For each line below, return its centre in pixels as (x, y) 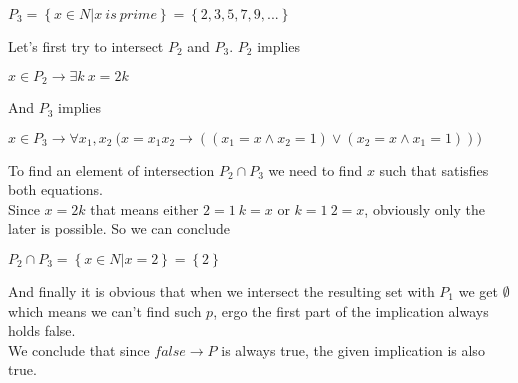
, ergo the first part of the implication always (351, 310)
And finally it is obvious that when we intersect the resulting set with (221, 291)
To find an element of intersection (111, 169)
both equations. (55, 189)
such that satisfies (434, 169)
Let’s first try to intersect (86, 46)
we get (478, 291)
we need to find (315, 169)
